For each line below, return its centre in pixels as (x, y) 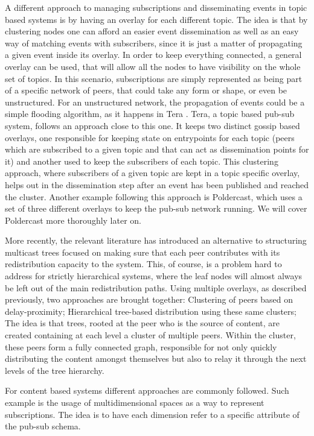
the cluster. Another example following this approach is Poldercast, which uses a (154, 196)
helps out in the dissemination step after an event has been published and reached (157, 184)
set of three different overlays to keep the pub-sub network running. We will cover (156, 208)
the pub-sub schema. (43, 426)
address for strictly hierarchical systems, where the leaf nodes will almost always (154, 276)
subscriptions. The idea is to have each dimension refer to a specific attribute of (152, 414)
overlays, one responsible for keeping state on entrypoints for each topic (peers (150, 137)
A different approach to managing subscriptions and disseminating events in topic (156, 7)
